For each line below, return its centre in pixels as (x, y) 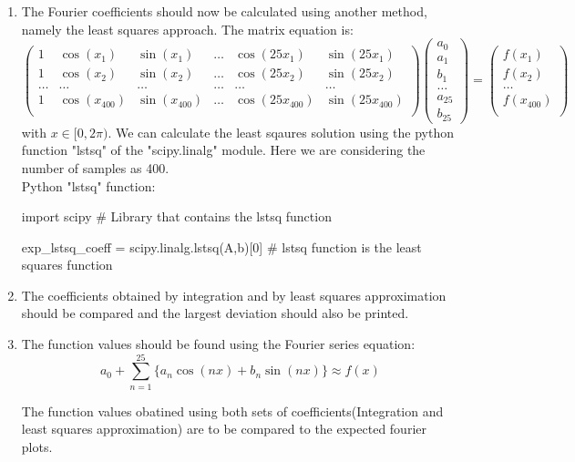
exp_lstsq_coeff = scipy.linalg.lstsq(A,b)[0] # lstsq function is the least (221, 246)
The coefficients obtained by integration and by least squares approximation (234, 295)
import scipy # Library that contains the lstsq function (176, 216)
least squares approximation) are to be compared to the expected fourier (224, 429)
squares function (67, 265)
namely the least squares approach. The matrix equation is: (187, 29)
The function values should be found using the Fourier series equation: (218, 344)
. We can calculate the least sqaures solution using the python (281, 132)
